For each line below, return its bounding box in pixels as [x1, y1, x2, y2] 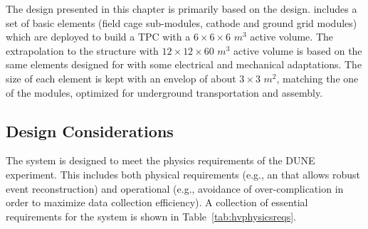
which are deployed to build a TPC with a [6, 29, 191, 44]
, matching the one [276, 70, 359, 85]
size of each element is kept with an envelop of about [6, 70, 236, 85]
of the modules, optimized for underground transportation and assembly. [6, 85, 323, 100]
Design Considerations [6, 119, 174, 142]
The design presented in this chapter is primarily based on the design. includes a [6, 1, 357, 16]
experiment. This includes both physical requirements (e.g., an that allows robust [6, 166, 361, 181]
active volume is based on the [233, 43, 362, 58]
